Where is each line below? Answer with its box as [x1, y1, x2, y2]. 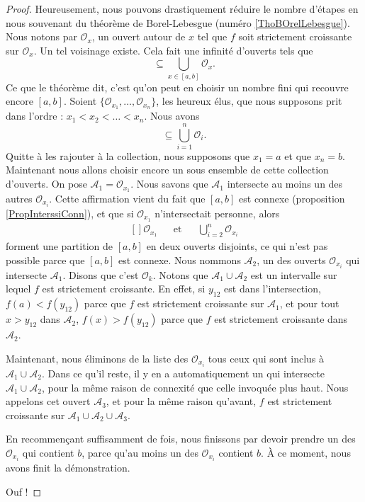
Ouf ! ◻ [6, 484, 42, 498]
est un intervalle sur [250, 267, 337, 282]
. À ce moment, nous [261, 445, 351, 460]
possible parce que [6, 252, 85, 267]
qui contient [22, 445, 74, 460]
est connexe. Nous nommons [118, 252, 241, 267]
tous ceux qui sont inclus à [208, 350, 325, 365]
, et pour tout [279, 296, 339, 311]
